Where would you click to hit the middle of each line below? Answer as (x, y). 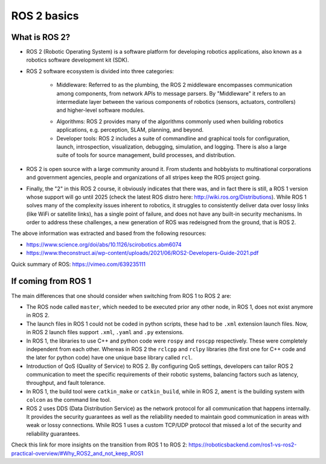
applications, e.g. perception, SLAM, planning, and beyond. (130, 130)
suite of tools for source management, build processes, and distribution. (146, 155)
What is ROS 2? (41, 37)
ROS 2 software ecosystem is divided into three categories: (100, 71)
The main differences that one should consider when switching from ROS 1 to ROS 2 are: (121, 295)
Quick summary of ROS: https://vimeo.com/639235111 (78, 264)
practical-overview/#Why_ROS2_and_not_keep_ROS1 (77, 453)
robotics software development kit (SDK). (78, 60)
